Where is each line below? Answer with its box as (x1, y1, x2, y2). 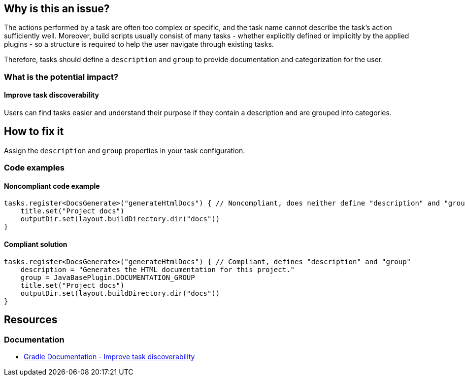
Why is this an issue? (4, 2, 110, 15)
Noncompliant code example (4, 181, 100, 190)
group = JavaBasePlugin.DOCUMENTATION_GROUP (20, 273, 195, 281)
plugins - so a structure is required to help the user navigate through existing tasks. (4, 40, 274, 49)
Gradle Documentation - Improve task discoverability (24, 352, 195, 361)
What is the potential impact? (4, 71, 119, 82)
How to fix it (4, 125, 64, 138)
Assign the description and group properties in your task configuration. (4, 146, 245, 155)
